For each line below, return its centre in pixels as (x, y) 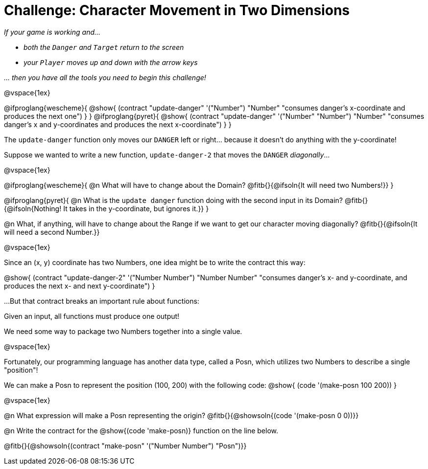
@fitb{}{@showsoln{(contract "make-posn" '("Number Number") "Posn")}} (125, 446)
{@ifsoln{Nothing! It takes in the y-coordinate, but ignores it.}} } (107, 208)
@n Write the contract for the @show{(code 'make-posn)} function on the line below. (141, 430)
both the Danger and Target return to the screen (104, 47)
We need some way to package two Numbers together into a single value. (123, 331)
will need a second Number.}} (52, 232)
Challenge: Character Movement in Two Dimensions (177, 10)
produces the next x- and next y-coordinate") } (80, 286)
